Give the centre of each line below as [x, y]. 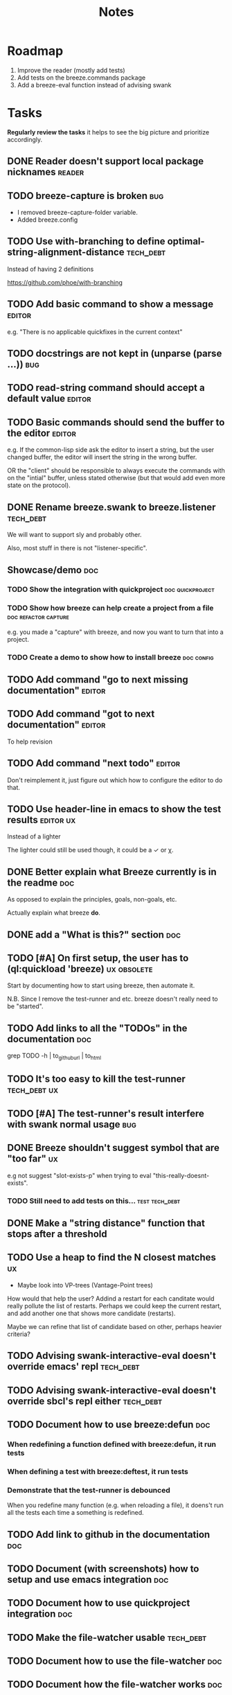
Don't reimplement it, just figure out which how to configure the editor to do [115, 780]
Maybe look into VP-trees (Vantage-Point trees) [85, 1285]
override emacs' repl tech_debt [73, 1367]
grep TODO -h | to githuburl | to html [54, 1056]
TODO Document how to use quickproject [99, 1603]
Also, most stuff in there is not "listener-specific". [77, 548]
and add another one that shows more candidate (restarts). [91, 1313]
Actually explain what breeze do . [54, 913]
